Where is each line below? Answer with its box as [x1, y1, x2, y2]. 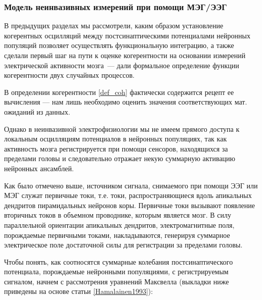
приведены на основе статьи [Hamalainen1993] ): [4, 286, 153, 296]
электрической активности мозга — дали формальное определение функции [4, 60, 239, 70]
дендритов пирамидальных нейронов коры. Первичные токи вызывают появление [4, 199, 255, 210]
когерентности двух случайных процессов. [4, 70, 135, 80]
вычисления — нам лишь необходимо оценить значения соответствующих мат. [4, 96, 247, 107]
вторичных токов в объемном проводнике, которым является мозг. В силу [4, 210, 231, 220]
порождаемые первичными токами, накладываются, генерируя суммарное [4, 229, 230, 240]
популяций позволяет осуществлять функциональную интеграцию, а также [4, 40, 234, 51]
